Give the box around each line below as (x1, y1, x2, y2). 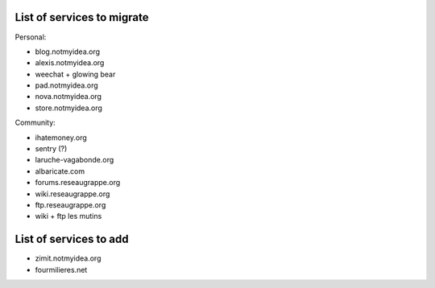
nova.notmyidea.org (35, 92, 102, 101)
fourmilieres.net (35, 265, 88, 274)
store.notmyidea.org (35, 103, 102, 113)
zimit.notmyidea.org (35, 253, 101, 263)
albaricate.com (35, 166, 85, 176)
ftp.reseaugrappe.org (35, 200, 106, 209)
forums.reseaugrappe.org (35, 178, 121, 187)
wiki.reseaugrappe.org (35, 189, 110, 199)
